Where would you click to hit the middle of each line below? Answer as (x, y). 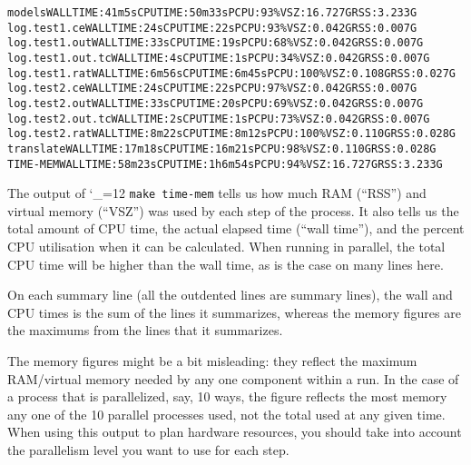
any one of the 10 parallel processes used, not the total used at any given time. (226, 414)
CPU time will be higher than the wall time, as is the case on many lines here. (226, 264)
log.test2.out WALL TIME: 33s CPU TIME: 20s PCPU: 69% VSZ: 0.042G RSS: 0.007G (216, 103)
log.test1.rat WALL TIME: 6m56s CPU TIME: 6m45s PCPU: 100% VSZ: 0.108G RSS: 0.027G (232, 73)
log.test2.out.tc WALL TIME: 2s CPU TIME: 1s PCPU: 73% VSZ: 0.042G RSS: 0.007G (219, 119)
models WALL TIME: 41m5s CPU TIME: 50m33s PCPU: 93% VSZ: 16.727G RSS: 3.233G (212, 13)
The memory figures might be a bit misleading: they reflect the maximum (212, 361)
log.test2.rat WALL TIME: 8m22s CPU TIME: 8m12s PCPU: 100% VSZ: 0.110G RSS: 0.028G (232, 134)
